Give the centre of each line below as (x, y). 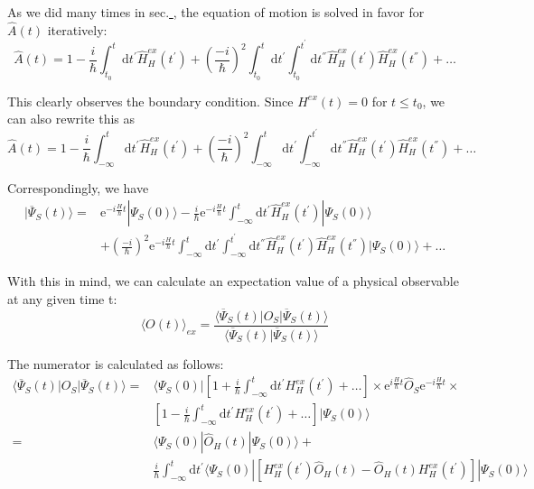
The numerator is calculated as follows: (116, 363)
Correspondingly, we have (78, 187)
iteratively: (77, 29)
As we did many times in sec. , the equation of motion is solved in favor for (216, 12)
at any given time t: (62, 298)
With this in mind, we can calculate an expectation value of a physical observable (233, 281)
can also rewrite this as (71, 119)
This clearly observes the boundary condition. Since (150, 101)
